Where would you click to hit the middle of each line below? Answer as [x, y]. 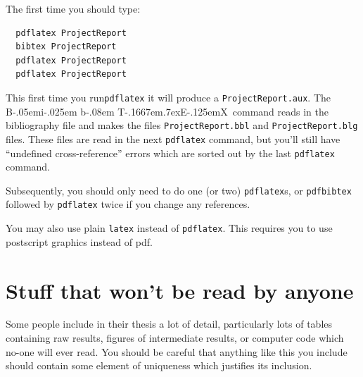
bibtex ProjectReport [66, 47]
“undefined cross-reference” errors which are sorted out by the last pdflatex [170, 153]
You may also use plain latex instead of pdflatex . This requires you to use [169, 228]
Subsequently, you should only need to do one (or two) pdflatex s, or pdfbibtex [179, 190]
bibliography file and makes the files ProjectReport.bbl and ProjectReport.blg [182, 125]
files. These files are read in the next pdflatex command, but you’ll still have [173, 138]
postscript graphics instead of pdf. [79, 241]
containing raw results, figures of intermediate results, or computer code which [175, 338]
